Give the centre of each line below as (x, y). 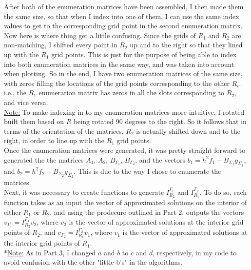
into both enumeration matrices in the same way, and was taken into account (119, 64)
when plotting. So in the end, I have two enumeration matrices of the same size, (123, 73)
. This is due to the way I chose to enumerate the (147, 171)
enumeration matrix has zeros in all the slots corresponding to (132, 93)
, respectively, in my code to (195, 252)
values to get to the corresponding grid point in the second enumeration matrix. (123, 26)
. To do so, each (223, 192)
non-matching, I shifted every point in (61, 45)
